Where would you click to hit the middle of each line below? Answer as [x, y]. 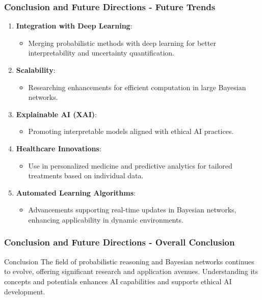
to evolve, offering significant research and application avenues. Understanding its [131, 271]
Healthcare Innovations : [59, 148]
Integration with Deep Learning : [74, 26]
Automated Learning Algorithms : [76, 192]
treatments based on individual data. [86, 175]
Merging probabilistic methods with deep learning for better [122, 43]
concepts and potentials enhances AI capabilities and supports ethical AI [118, 281]
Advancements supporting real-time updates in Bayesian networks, [132, 210]
